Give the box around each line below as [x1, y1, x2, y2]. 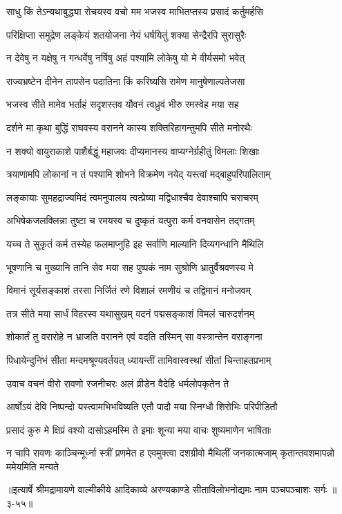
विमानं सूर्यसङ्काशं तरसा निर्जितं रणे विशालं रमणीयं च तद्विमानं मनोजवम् [6, 283, 251, 297]
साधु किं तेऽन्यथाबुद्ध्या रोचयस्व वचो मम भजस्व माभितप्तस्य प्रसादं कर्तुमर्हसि [6, 4, 263, 18]
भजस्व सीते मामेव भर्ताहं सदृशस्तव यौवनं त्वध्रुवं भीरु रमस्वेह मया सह [6, 97, 239, 111]
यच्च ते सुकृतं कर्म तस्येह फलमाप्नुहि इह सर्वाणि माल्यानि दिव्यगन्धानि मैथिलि [6, 236, 264, 250]
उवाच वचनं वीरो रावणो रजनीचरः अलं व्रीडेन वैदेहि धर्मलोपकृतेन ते [6, 376, 229, 390]
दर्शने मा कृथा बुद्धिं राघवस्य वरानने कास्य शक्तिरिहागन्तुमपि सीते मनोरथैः [6, 120, 252, 134]
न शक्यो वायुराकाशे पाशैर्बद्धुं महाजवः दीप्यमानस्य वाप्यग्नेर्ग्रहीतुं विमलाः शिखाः [6, 143, 260, 158]
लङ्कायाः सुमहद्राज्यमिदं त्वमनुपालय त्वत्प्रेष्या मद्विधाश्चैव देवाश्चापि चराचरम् [6, 190, 258, 204]
